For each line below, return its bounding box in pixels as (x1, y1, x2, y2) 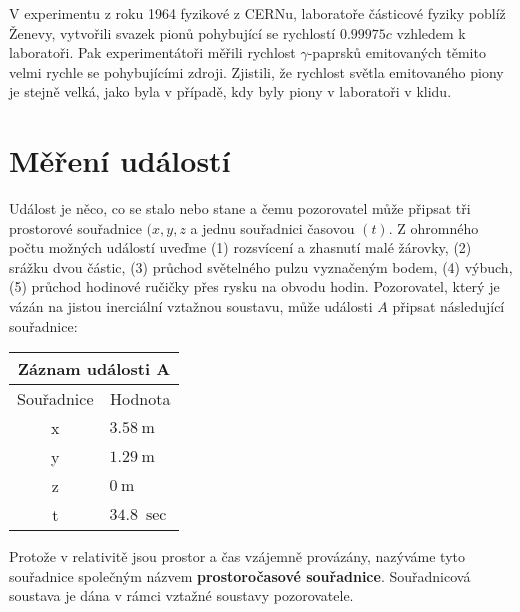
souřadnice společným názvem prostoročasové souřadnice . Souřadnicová (9, 565, 471, 586)
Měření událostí (9, 140, 231, 181)
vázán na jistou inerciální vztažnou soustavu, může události (9, 296, 373, 317)
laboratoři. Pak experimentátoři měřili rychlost (9, 42, 296, 63)
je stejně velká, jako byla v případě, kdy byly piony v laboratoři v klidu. (9, 81, 452, 102)
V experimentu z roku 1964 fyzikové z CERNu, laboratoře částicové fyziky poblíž (9, 3, 506, 23)
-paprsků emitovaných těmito (307, 42, 486, 63)
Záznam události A (17, 357, 171, 381)
